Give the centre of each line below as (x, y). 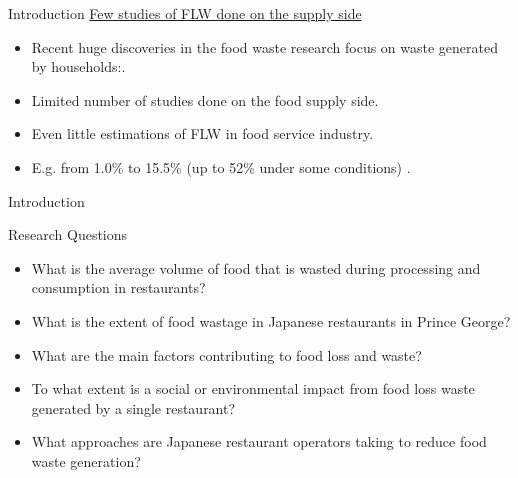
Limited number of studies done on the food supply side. (205, 99)
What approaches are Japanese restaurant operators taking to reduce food (259, 441)
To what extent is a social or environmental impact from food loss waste (253, 388)
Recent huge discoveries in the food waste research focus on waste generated (265, 46)
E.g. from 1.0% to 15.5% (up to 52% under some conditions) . (221, 166)
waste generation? (86, 460)
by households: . (78, 66)
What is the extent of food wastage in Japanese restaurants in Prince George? (271, 320)
